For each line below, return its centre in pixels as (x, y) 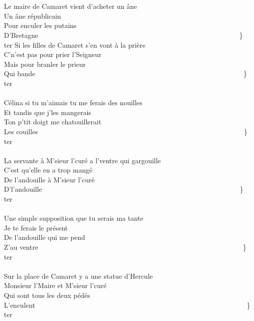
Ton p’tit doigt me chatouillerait (53, 122)
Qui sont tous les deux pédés (47, 295)
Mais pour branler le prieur (45, 64)
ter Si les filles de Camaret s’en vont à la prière (75, 44)
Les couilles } (126, 131)
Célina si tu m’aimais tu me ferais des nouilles (73, 102)
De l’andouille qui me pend (45, 237)
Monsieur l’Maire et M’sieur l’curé (55, 285)
